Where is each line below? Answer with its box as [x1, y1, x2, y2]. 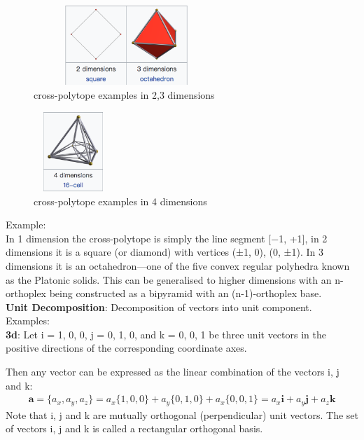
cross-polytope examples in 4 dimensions [34, 193, 207, 208]
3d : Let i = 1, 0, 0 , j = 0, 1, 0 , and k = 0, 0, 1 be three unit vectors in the [6, 326, 326, 341]
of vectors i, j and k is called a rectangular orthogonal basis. [6, 421, 263, 436]
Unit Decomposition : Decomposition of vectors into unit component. [6, 299, 312, 314]
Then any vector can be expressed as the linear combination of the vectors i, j [6, 364, 339, 379]
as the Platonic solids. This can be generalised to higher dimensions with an [6, 272, 332, 287]
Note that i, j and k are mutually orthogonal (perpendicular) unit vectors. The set [6, 407, 358, 422]
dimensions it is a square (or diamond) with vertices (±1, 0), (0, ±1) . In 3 [6, 245, 323, 259]
